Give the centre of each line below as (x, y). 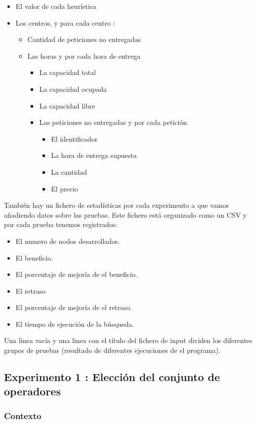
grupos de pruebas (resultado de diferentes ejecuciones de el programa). (112, 350)
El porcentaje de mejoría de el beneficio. (76, 274)
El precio (64, 188)
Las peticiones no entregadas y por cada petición (113, 122)
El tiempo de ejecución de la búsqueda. (75, 324)
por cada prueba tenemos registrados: (61, 224)
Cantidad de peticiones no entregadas (84, 39)
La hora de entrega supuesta (94, 155)
